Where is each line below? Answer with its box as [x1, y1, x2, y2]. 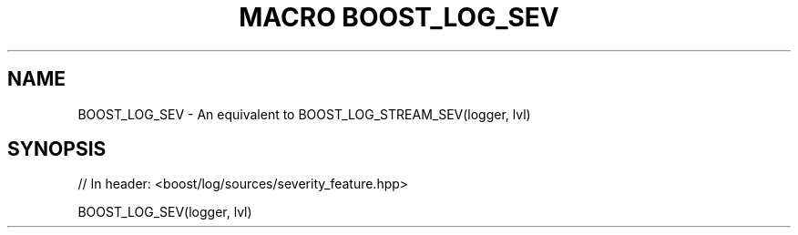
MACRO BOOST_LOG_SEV [239, 2, 559, 33]
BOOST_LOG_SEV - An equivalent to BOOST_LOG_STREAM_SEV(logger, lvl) [77, 106, 531, 122]
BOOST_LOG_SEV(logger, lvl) [77, 204, 252, 220]
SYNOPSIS [7, 138, 107, 161]
